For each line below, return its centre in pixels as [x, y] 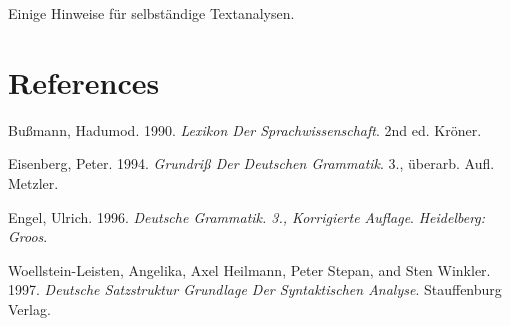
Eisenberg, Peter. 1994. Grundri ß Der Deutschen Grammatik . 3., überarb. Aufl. [251, 163]
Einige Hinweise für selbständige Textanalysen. [151, 13]
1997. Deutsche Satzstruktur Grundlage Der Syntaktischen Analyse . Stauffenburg [255, 289]
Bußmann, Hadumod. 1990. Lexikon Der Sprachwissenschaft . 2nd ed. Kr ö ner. [245, 129]
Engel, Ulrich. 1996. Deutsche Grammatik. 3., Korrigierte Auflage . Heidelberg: [247, 216]
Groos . [28, 236]
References [84, 81]
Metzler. [33, 182]
